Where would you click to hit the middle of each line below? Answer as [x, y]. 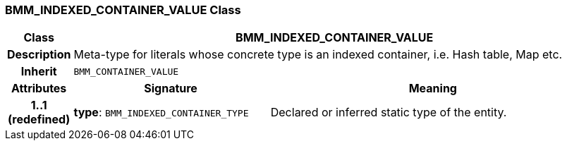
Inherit [39, 72]
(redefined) [39, 120]
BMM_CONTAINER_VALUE [126, 71]
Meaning [433, 89]
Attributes [39, 89]
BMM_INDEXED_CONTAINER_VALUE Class [123, 10]
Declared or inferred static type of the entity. [389, 112]
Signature [171, 89]
